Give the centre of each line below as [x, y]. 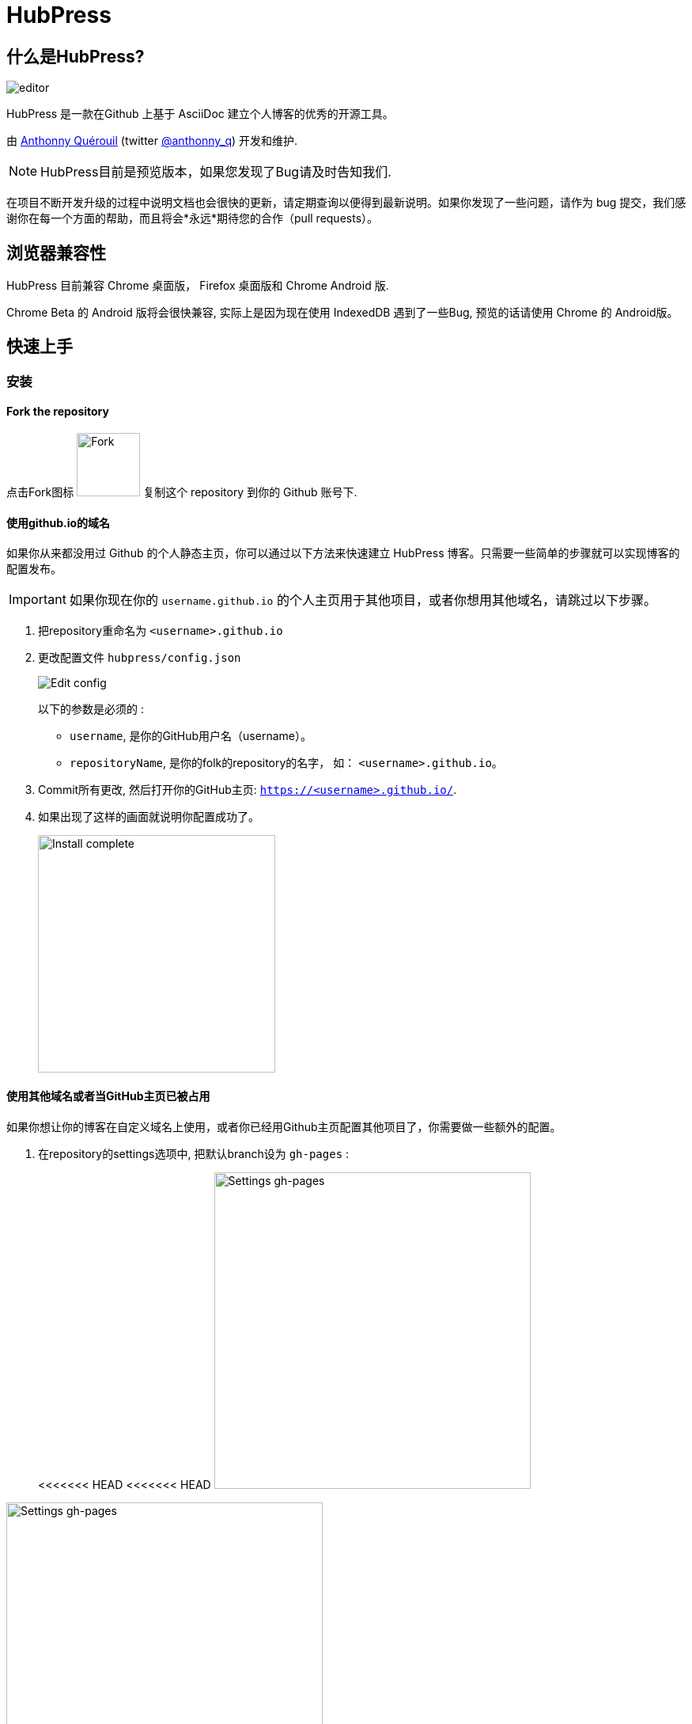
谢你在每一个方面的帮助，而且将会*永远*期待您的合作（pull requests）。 [193, 218]
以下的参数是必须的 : [91, 709]
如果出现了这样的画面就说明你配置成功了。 [149, 817]
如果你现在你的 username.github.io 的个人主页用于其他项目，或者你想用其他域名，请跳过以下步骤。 [363, 600]
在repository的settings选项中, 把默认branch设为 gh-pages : [194, 1153]
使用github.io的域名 [59, 522]
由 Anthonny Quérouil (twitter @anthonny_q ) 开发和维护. [152, 141]
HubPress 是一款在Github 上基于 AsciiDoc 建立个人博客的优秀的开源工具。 [200, 114]
